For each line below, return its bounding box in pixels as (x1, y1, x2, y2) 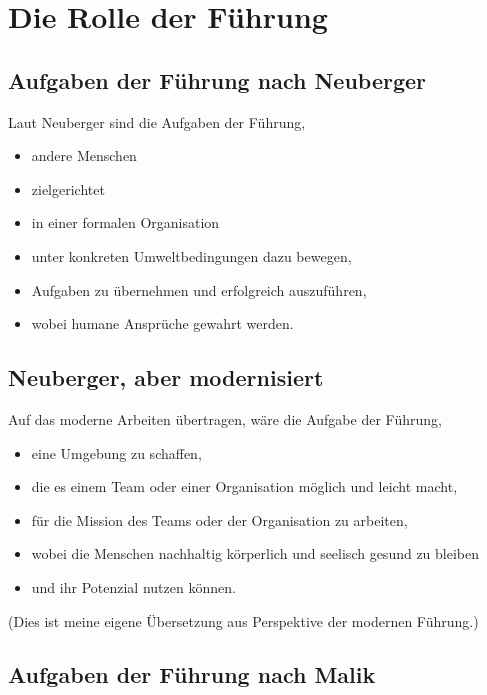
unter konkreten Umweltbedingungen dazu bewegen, (31, 245, 352, 266)
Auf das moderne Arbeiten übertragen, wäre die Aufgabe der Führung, (8, 408, 442, 429)
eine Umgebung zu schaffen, (31, 442, 202, 463)
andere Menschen (31, 145, 137, 166)
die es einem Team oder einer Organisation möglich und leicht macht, (31, 476, 458, 497)
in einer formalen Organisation (31, 212, 220, 233)
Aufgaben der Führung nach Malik (8, 659, 376, 690)
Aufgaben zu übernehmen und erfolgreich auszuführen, (31, 279, 367, 300)
